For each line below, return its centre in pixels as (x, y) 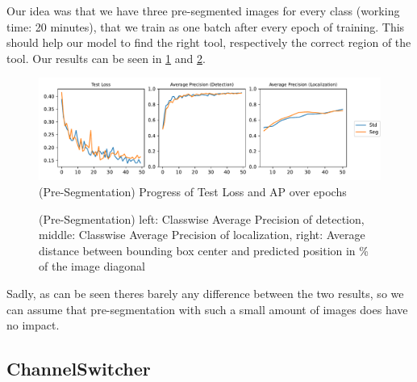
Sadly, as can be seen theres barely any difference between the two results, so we (205, 294)
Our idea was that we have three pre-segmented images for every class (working (203, 10)
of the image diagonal (92, 266)
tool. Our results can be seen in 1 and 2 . (106, 58)
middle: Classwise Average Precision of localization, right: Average (202, 235)
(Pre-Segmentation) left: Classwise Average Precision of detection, (202, 218)
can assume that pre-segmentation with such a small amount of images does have (207, 309)
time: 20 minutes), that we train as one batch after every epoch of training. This (206, 26)
